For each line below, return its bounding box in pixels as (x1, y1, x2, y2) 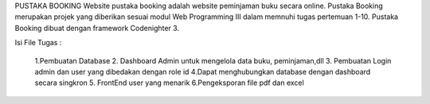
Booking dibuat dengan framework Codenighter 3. (14, 23, 179, 33)
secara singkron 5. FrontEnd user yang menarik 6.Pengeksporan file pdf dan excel (34, 78, 304, 87)
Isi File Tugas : (14, 38, 62, 48)
